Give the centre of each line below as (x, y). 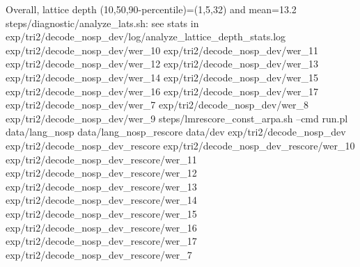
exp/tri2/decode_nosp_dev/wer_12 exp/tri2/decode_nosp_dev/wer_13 (162, 64)
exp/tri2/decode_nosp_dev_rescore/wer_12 (101, 173)
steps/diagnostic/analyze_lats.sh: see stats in (102, 23)
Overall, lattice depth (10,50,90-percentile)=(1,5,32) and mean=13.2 (151, 9)
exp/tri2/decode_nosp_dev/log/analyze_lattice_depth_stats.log (146, 37)
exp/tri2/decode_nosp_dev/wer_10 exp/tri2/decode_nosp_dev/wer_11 (162, 50)
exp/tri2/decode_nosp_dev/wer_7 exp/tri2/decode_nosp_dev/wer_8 (157, 105)
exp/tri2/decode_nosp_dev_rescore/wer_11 (101, 159)
